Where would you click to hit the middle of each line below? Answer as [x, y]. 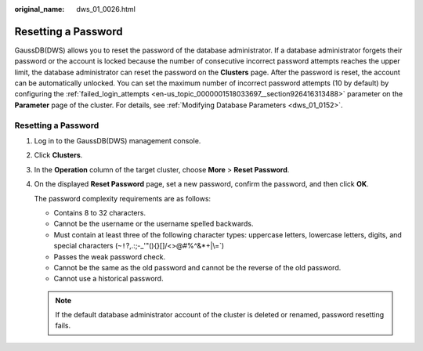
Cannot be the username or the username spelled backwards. [154, 224]
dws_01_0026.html [106, 9]
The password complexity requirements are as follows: [123, 198]
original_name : [40, 9]
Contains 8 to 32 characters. [100, 212]
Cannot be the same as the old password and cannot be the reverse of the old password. [197, 267]
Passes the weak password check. [110, 257]
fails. [63, 326]
